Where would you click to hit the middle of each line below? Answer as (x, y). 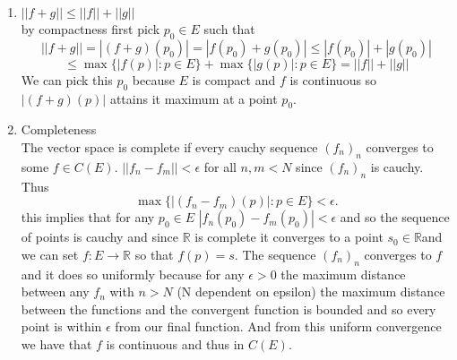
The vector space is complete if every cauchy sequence (169, 146)
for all (220, 166)
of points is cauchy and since (100, 237)
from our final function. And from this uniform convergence (278, 326)
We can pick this (67, 79)
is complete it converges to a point (289, 237)
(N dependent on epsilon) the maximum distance (311, 291)
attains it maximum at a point (194, 98)
